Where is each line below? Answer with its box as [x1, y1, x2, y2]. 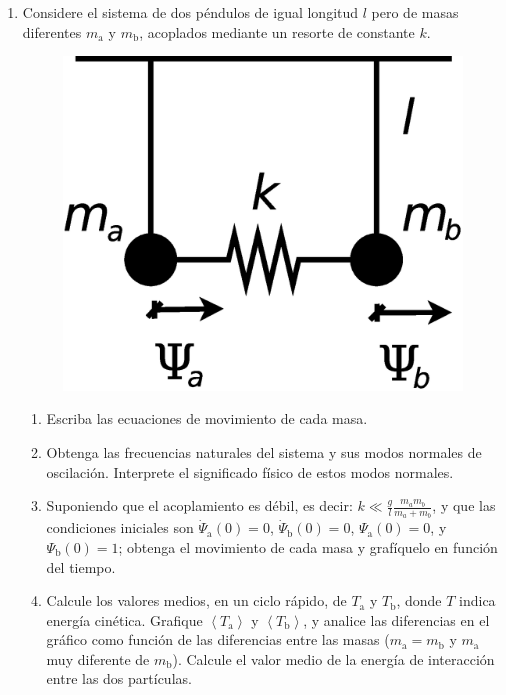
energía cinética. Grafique [46, 609, 203, 630]
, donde [396, 590, 442, 611]
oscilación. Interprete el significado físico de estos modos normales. [46, 461, 454, 482]
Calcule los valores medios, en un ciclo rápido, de [46, 590, 347, 611]
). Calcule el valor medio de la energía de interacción [172, 648, 495, 669]
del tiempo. [46, 556, 116, 577]
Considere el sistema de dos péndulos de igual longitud [22, 2, 359, 22]
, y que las [432, 495, 496, 516]
